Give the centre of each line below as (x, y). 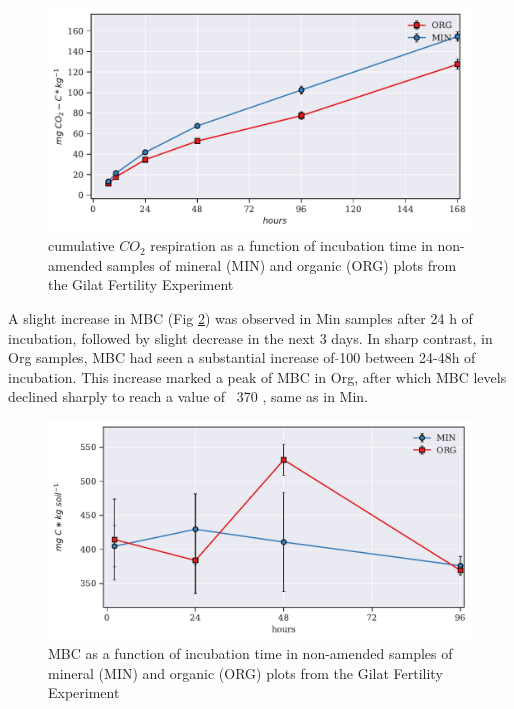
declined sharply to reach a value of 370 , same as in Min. (188, 396)
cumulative (81, 245)
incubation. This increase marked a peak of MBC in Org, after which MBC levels (257, 376)
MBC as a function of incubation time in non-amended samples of (250, 653)
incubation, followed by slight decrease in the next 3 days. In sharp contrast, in (250, 337)
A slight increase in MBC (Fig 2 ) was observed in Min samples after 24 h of (240, 317)
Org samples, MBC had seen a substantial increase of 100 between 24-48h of (242, 357)
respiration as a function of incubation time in (291, 245)
